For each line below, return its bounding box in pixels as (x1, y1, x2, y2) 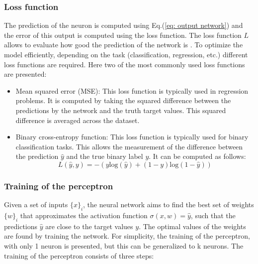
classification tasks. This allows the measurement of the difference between (15, 141, 243, 151)
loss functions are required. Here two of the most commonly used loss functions (4, 59, 245, 69)
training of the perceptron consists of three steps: (4, 250, 154, 261)
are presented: (4, 69, 47, 79)
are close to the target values (45, 221, 133, 231)
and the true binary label (66, 151, 143, 161)
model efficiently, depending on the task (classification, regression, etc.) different (4, 49, 248, 59)
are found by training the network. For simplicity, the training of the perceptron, (4, 231, 250, 241)
